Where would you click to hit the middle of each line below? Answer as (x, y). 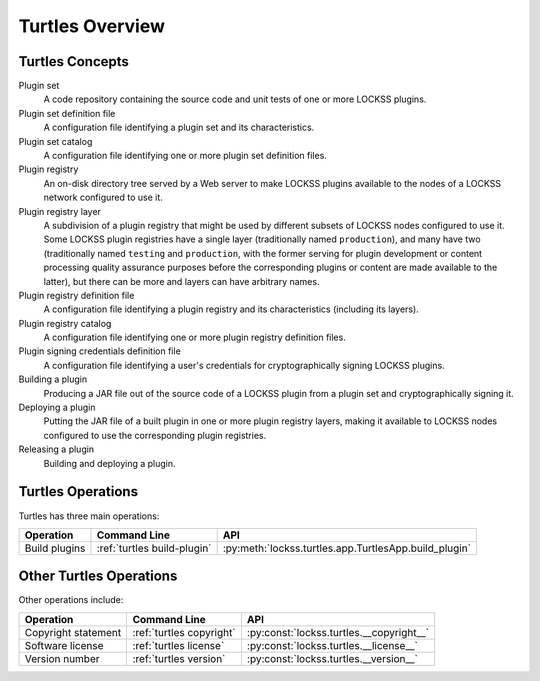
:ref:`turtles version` (179, 658)
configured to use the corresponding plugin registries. (155, 435)
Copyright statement (73, 632)
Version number (62, 658)
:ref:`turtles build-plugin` (154, 548)
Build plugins (55, 548)
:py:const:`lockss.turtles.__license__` (332, 645)
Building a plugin (53, 379)
